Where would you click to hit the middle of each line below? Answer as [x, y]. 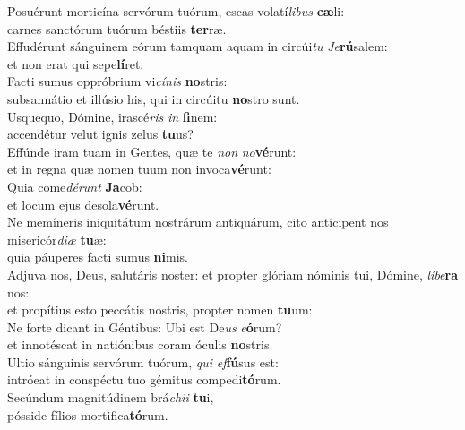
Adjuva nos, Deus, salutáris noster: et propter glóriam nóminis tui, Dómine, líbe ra [233, 274]
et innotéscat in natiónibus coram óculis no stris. [140, 344]
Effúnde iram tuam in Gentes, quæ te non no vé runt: [152, 151]
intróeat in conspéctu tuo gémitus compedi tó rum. [144, 379]
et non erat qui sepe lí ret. [76, 63]
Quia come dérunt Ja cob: [75, 186]
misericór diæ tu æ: [57, 239]
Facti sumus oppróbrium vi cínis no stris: [117, 81]
